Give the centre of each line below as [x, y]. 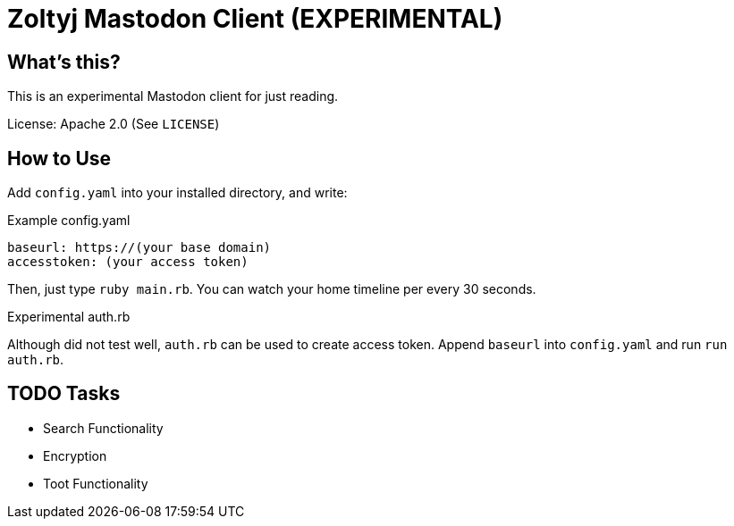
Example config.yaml [69, 221]
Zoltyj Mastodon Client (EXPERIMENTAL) [255, 19]
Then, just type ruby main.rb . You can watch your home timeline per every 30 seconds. [272, 289]
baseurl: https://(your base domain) [139, 248]
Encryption [75, 455]
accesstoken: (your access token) [128, 262]
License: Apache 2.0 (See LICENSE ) [114, 124]
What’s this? [64, 62]
